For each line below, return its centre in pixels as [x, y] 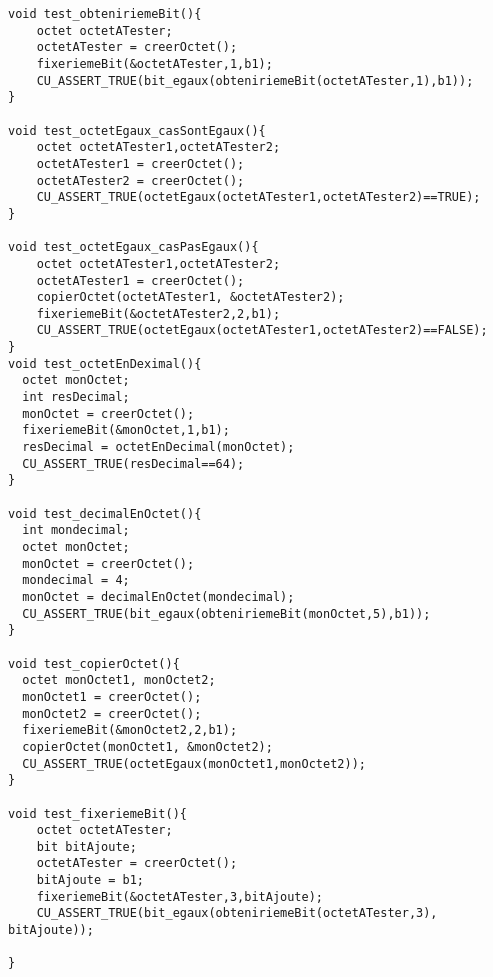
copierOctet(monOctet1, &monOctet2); [147, 746]
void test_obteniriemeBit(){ [105, 14]
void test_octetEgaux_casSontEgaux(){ [137, 130]
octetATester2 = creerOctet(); [140, 180]
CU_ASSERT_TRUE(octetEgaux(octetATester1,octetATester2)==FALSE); [262, 330]
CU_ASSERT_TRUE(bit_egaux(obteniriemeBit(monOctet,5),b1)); [226, 613]
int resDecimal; [76, 397]
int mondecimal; [76, 530]
